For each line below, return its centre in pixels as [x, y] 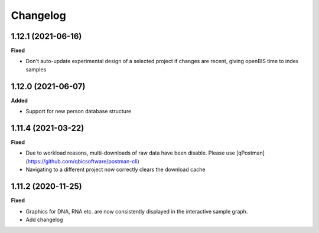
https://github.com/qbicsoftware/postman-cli [82, 161]
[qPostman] [251, 153]
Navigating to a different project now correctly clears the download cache [115, 170]
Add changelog [44, 219]
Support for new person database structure [79, 111]
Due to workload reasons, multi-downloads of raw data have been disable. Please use [131, 153]
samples [36, 69]
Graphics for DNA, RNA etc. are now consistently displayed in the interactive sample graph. [137, 211]
